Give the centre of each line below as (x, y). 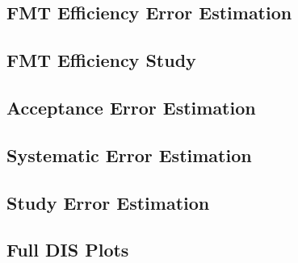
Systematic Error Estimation (129, 154)
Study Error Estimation (108, 202)
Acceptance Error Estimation (131, 107)
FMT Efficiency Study (101, 60)
